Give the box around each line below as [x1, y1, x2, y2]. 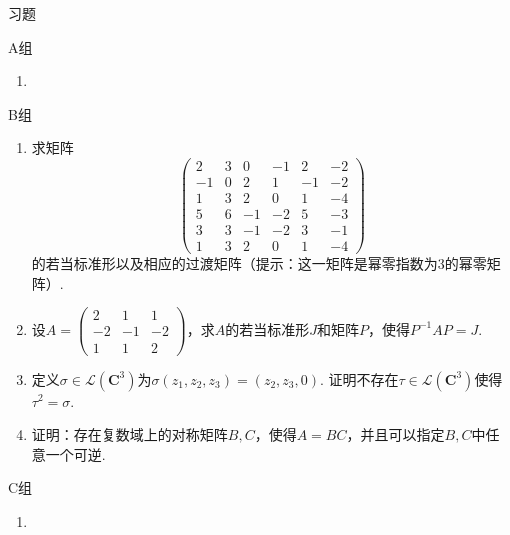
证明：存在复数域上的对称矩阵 [31, 424, 228, 445]
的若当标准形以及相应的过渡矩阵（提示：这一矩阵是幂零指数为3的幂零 [31, 253, 487, 274]
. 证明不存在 [320, 368, 399, 389]
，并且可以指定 [346, 424, 445, 445]
